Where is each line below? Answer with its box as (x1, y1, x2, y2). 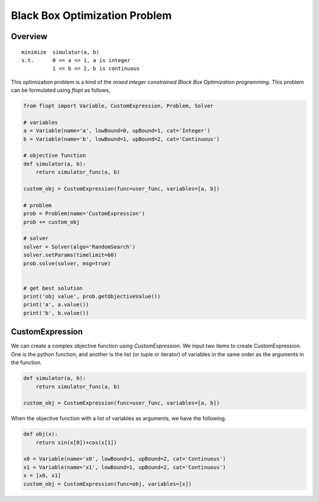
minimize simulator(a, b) (21, 49, 100, 56)
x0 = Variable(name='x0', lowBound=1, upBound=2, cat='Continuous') (23, 456, 226, 462)
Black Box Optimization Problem (11, 9, 172, 22)
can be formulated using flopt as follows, (11, 86, 110, 94)
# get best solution (23, 285, 83, 291)
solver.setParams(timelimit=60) (23, 252, 118, 259)
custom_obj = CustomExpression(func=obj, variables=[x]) (23, 480, 192, 487)
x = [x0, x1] (23, 472, 61, 479)
